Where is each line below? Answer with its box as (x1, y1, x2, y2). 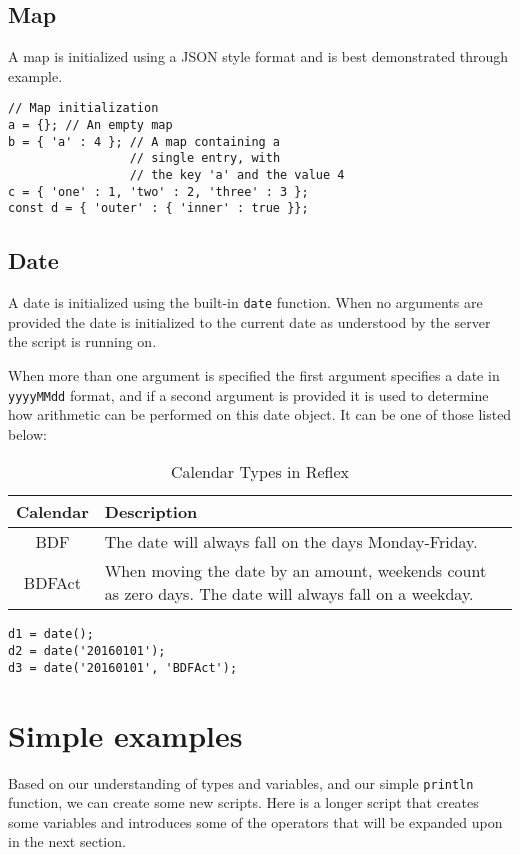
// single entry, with (129, 151, 281, 166)
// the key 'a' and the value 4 (129, 168, 345, 183)
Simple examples (8, 714, 243, 755)
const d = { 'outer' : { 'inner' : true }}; (8, 201, 309, 216)
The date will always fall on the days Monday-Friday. (104, 530, 478, 554)
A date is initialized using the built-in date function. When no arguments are (8, 292, 483, 313)
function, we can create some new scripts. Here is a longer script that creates (8, 792, 479, 813)
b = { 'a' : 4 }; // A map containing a (8, 134, 281, 149)
